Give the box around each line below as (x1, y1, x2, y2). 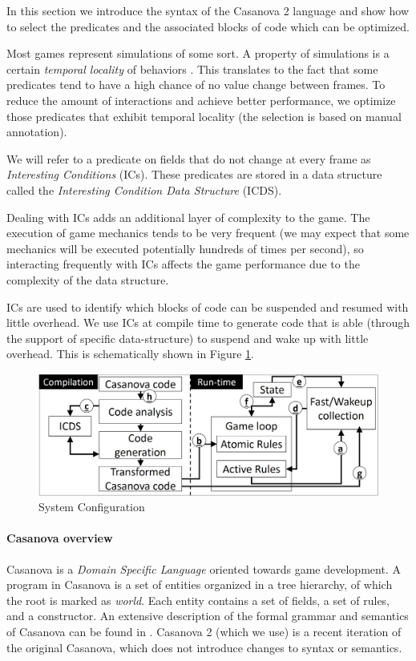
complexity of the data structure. (6, 271, 169, 288)
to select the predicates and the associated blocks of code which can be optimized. (6, 18, 410, 34)
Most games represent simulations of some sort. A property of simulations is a (6, 45, 390, 62)
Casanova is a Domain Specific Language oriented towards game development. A (6, 560, 401, 577)
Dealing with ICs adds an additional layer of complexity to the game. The (6, 208, 370, 225)
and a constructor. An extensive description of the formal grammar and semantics (6, 607, 409, 624)
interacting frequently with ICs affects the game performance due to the (6, 256, 360, 272)
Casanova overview (6, 530, 113, 546)
